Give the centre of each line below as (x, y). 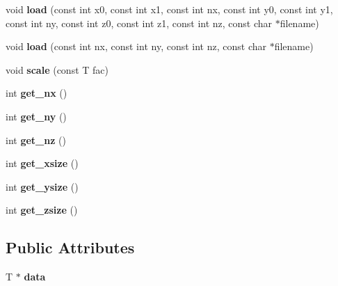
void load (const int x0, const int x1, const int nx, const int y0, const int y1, (169, 9)
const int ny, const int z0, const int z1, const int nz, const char (139, 23)
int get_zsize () (42, 210)
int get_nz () (36, 140)
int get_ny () (36, 116)
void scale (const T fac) (57, 69)
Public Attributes (70, 247)
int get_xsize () (42, 163)
